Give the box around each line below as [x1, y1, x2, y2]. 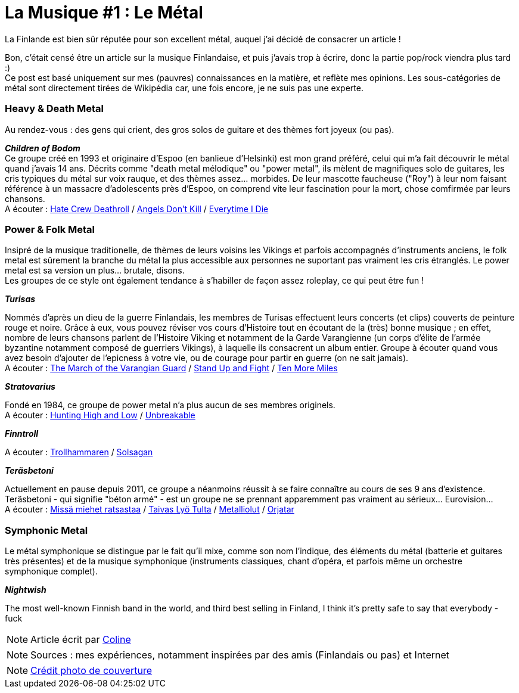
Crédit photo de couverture [30, 664, 153, 676]
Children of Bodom [5, 142, 80, 153]
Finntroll [5, 428, 39, 439]
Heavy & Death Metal [5, 102, 104, 115]
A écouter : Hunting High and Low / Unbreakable [5, 410, 195, 421]
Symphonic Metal [5, 524, 88, 536]
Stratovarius [5, 381, 55, 392]
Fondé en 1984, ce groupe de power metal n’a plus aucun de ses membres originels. [5, 400, 335, 411]
